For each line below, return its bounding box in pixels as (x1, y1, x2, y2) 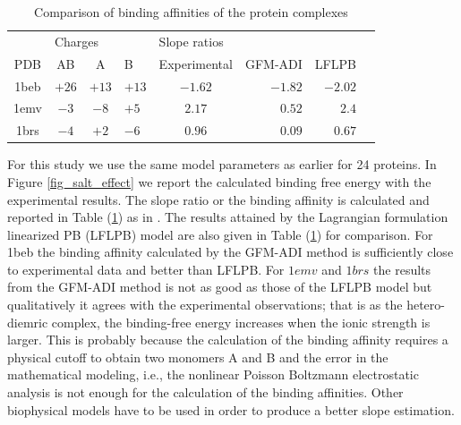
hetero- (406, 295, 445, 314)
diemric (7, 312, 48, 331)
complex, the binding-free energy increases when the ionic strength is (51, 312, 431, 331)
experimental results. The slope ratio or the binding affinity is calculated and (7, 190, 430, 208)
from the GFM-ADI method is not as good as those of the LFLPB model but (7, 277, 432, 296)
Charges (54, 31, 99, 50)
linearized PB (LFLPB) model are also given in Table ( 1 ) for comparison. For (7, 225, 433, 243)
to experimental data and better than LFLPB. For (7, 259, 285, 278)
